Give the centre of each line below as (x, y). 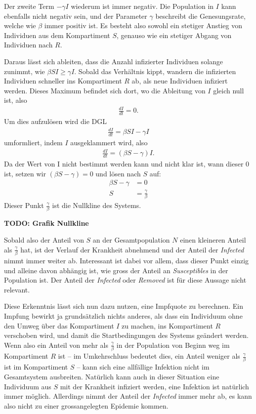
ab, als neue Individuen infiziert (180, 81)
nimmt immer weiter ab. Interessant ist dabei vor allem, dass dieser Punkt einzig (127, 260)
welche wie (20, 25)
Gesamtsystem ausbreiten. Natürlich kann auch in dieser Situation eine (112, 376)
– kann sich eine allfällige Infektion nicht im (143, 367)
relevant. (17, 289)
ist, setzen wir (25, 173)
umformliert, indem (33, 143)
